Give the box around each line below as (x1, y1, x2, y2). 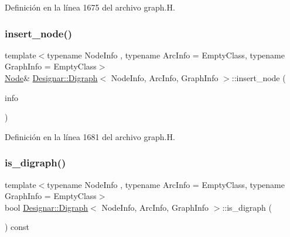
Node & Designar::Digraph (5, 72, 98, 83)
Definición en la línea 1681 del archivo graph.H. (5, 130, 175, 142)
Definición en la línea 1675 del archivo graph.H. (5, 1, 175, 13)
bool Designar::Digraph (5, 201, 88, 213)
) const (5, 221, 30, 233)
